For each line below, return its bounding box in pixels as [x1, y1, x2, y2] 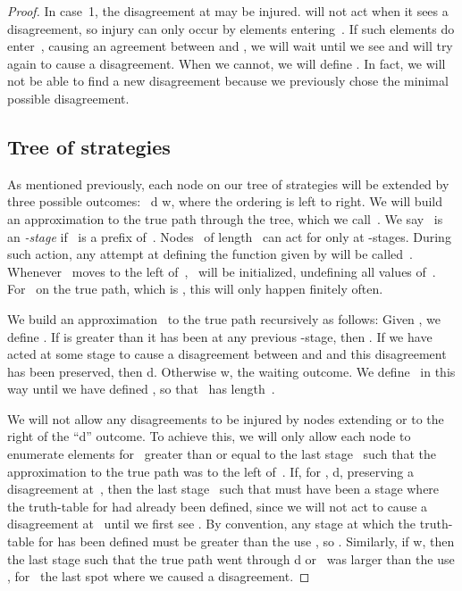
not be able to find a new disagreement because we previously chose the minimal [7, 71, 449, 90]
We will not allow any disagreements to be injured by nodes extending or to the [7, 409, 444, 428]
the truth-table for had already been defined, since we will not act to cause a [7, 496, 428, 515]
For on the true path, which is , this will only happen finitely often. [7, 279, 383, 298]
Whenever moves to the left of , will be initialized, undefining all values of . [7, 262, 436, 280]
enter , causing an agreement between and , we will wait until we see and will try [7, 37, 453, 55]
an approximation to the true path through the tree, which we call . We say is [7, 209, 443, 228]
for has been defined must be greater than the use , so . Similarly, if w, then [38, 532, 455, 551]
